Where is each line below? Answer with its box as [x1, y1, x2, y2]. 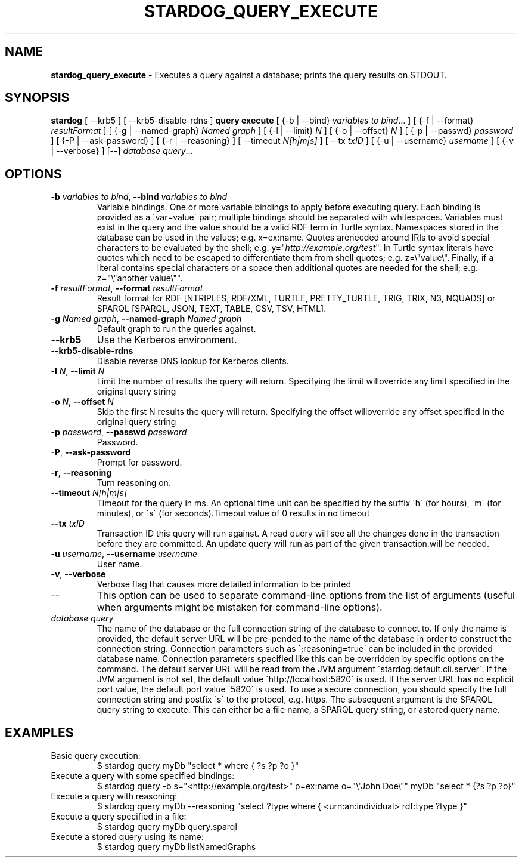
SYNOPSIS [5, 90, 70, 106]
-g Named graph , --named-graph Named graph [51, 313, 242, 324]
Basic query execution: [51, 750, 141, 761]
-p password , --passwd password [51, 427, 187, 438]
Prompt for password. [97, 457, 182, 468]
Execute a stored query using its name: [51, 832, 204, 842]
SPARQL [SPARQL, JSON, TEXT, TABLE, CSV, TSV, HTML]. [97, 303, 327, 314]
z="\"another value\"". [97, 273, 183, 284]
